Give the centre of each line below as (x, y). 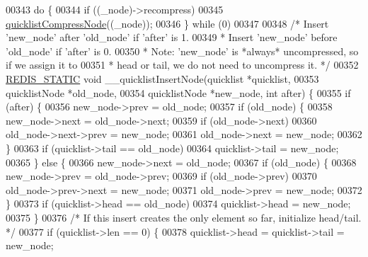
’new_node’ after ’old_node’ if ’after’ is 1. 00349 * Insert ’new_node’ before (172, 37)
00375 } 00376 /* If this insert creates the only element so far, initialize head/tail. (184, 217)
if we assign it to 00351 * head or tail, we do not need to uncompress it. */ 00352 (182, 65)
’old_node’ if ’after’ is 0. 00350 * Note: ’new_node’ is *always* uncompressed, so (182, 51)
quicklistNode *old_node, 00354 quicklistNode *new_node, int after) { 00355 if (178, 92)
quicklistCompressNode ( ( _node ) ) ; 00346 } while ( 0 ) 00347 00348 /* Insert (167, 23)
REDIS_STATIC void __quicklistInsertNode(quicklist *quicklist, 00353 (162, 78)
